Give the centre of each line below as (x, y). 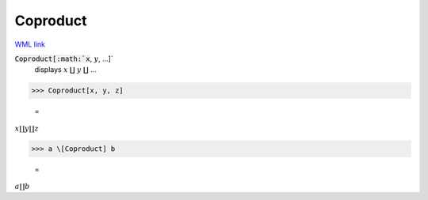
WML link (30, 44)
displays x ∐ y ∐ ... (65, 70)
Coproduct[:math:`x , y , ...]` (64, 58)
